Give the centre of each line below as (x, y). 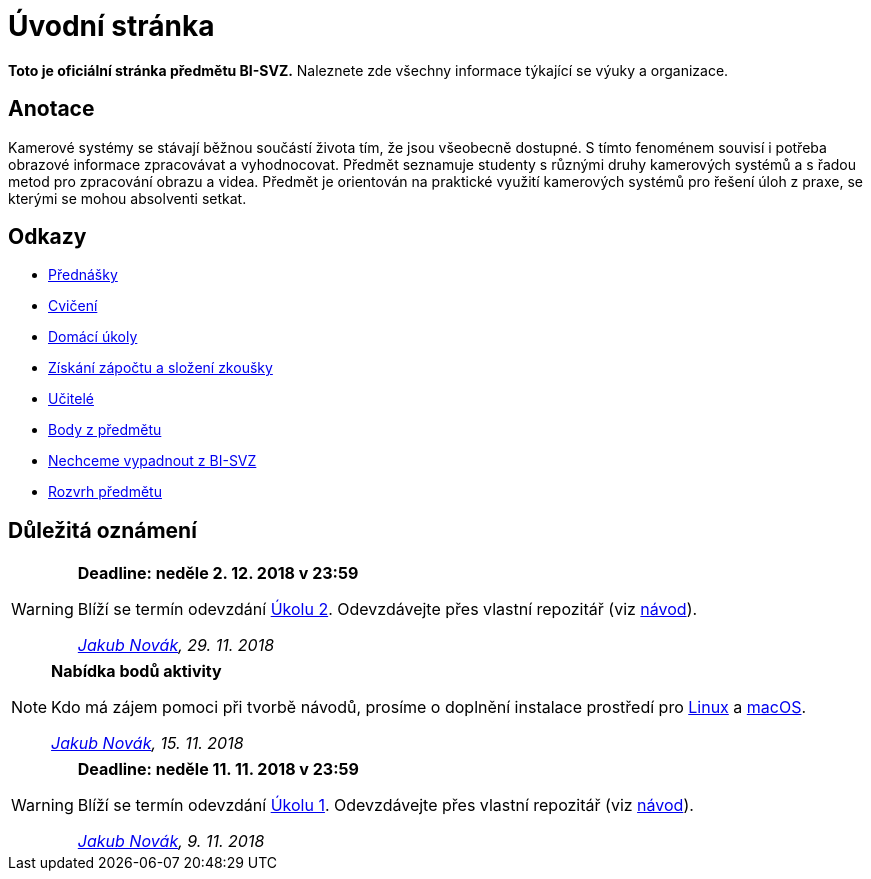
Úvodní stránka (111, 26)
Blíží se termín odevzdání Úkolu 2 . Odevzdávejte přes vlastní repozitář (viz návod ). (387, 609)
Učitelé (71, 399)
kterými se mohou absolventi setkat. (127, 198)
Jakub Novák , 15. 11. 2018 (147, 743)
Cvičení (73, 306)
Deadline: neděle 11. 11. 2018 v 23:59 (218, 769)
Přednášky (83, 275)
